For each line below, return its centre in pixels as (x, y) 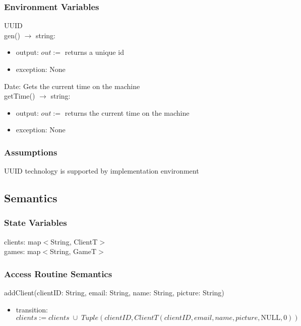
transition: (32, 309)
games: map (22, 251)
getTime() (20, 96)
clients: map (23, 241)
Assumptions (31, 152)
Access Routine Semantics (58, 273)
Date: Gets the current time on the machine (72, 86)
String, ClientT (74, 241)
